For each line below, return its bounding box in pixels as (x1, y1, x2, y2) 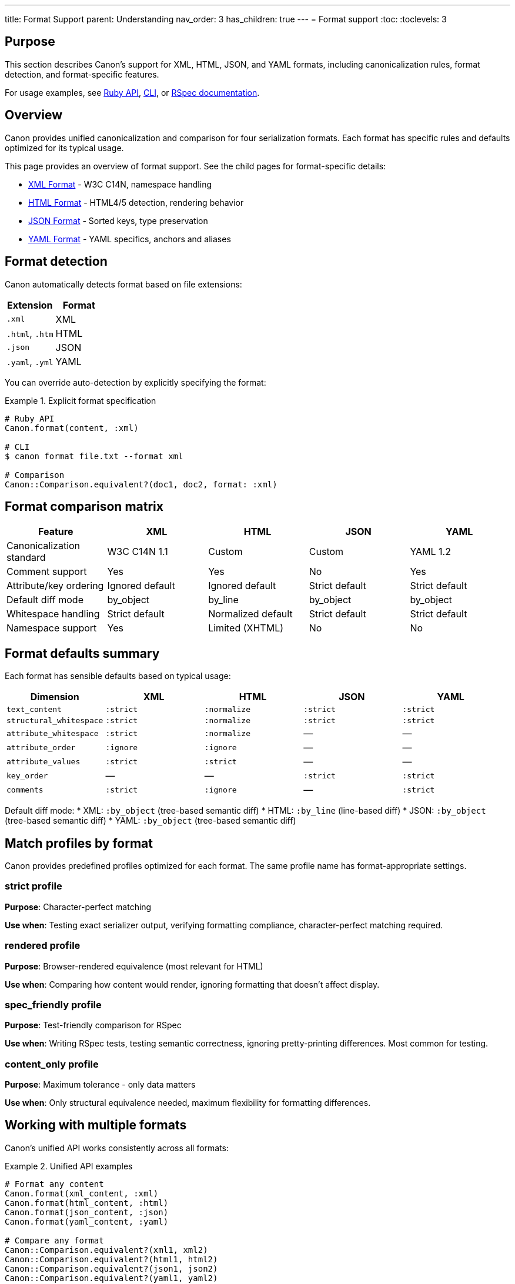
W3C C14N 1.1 (107, 546, 168, 558)
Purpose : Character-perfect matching (5, 901, 152, 912)
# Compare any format (5, 1235, 104, 1245)
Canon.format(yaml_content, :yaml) (5, 1216, 169, 1226)
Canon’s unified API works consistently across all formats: (5, 1142, 229, 1153)
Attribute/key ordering (6, 580, 104, 592)
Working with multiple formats (5, 1118, 187, 1133)
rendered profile (5, 939, 81, 952)
